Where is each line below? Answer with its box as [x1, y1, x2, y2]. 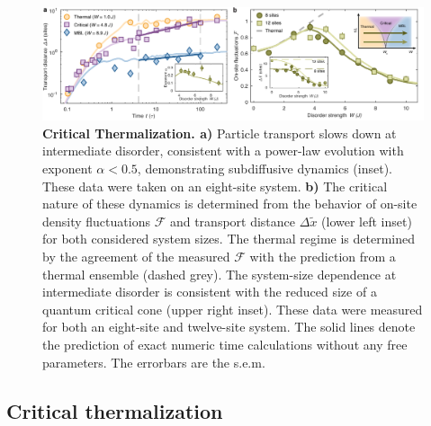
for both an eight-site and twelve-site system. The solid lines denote [42, 317, 416, 336]
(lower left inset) [321, 211, 412, 230]
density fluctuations [42, 211, 150, 230]
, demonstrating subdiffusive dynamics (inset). [137, 159, 392, 178]
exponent [42, 159, 93, 178]
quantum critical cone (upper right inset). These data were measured [42, 299, 423, 318]
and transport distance [169, 211, 296, 230]
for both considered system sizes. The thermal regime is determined [42, 229, 415, 248]
